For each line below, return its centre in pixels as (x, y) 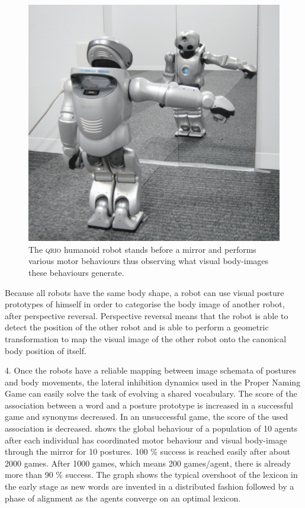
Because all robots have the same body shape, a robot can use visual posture (145, 292)
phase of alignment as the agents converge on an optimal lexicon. (123, 498)
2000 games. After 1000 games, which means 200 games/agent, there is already (148, 463)
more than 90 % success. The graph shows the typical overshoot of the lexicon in (151, 475)
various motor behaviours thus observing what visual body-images (149, 261)
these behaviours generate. (76, 272)
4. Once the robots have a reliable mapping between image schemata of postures (150, 370)
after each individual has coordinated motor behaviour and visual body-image (146, 440)
